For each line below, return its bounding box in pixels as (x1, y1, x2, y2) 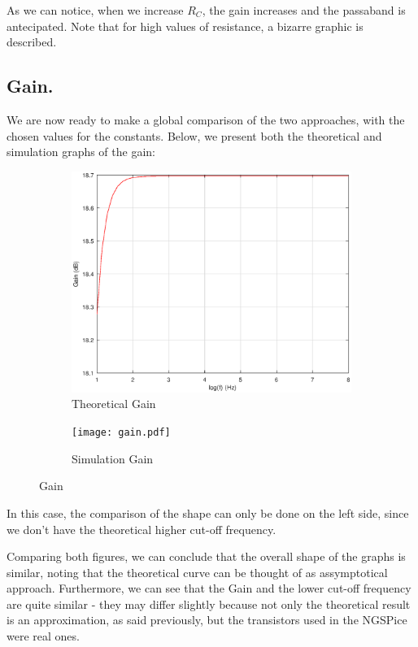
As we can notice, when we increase (7, 2, 184, 18)
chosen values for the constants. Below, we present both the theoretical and (7, 127, 382, 144)
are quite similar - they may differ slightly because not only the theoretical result (7, 595, 411, 612)
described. (7, 33, 57, 50)
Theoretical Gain (72, 395, 156, 412)
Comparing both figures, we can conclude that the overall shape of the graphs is (7, 548, 406, 565)
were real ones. (7, 627, 80, 645)
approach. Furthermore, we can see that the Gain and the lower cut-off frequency (7, 580, 411, 597)
